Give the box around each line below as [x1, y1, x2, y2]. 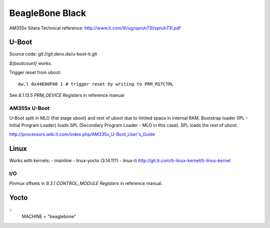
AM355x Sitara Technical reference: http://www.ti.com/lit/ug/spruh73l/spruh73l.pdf [9, 25, 181, 31]
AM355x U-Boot [9, 104, 50, 111]
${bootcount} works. [9, 60, 52, 66]
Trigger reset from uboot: [9, 69, 61, 75]
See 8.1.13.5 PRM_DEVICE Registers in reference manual [9, 92, 124, 98]
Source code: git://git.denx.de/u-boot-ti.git [9, 51, 97, 57]
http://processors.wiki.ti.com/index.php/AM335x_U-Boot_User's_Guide [9, 131, 155, 137]
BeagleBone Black [9, 7, 86, 18]
